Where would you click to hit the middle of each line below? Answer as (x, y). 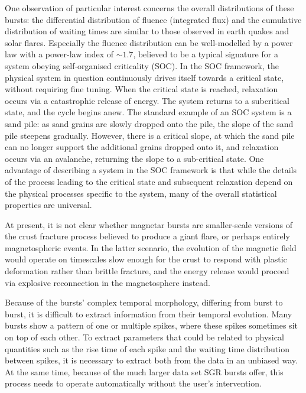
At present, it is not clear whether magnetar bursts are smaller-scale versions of (149, 224)
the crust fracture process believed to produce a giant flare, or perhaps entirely (147, 236)
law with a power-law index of (59, 54)
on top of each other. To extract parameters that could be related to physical (144, 337)
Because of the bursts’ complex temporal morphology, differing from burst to (144, 302)
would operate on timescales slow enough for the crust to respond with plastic (146, 259)
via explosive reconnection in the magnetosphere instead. (108, 282)
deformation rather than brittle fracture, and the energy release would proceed (147, 271)
